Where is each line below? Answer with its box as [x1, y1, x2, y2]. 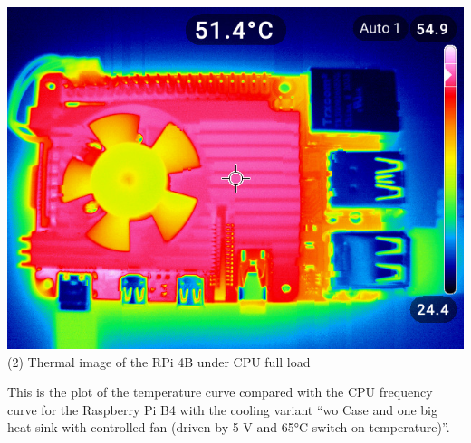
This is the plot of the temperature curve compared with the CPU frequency [7, 382, 433, 401]
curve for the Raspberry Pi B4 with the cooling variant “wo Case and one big [7, 400, 437, 419]
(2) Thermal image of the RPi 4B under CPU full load [7, 352, 311, 371]
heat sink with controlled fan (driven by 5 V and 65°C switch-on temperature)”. [7, 418, 450, 437]
